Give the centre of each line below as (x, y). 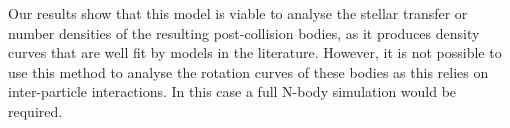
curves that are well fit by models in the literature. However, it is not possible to (255, 52)
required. (35, 110)
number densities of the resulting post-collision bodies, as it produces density (244, 32)
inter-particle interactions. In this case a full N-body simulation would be (232, 91)
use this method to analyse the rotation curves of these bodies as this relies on (248, 71)
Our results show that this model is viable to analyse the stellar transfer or (238, 13)
